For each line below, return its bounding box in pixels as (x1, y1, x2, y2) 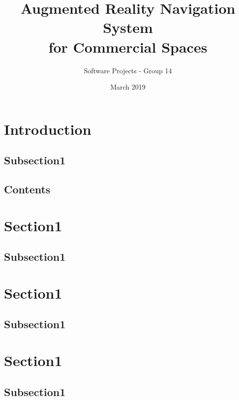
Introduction (4, 119, 91, 139)
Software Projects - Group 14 (84, 65, 172, 75)
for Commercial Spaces (48, 36, 208, 57)
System (103, 17, 153, 37)
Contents (4, 182, 51, 197)
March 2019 (110, 82, 146, 92)
